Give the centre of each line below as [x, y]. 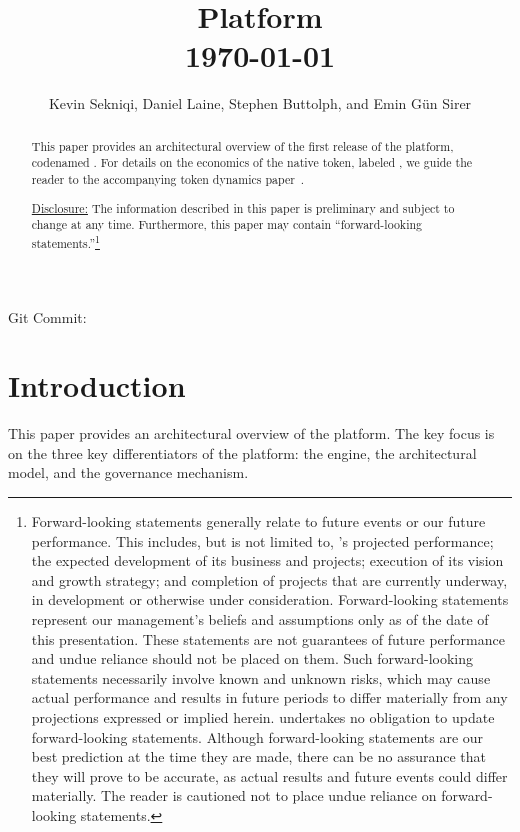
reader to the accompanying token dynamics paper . [168, 179]
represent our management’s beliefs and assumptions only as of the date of [260, 618]
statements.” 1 [65, 241]
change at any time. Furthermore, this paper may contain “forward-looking [226, 224]
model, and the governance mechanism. [128, 472]
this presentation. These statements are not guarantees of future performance [268, 638]
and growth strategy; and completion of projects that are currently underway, [269, 579]
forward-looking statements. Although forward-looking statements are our [257, 736]
